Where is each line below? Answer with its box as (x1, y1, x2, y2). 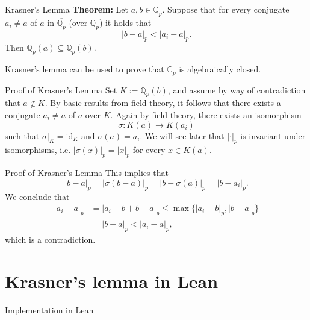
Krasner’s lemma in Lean (5, 268, 219, 293)
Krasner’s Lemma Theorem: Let (5, 3, 128, 15)
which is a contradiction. (5, 233, 96, 245)
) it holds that (99, 16, 152, 28)
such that (5, 129, 40, 142)
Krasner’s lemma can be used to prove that (5, 63, 164, 75)
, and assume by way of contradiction (167, 83, 306, 96)
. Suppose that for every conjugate (162, 3, 290, 15)
